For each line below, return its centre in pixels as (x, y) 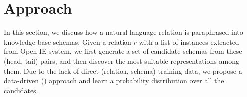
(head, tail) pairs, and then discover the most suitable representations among (122, 61)
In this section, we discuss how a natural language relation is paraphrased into (123, 32)
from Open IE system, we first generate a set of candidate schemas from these (123, 51)
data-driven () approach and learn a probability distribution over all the (114, 80)
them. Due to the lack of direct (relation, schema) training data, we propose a (123, 71)
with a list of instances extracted (189, 41)
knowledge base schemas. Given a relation (68, 41)
